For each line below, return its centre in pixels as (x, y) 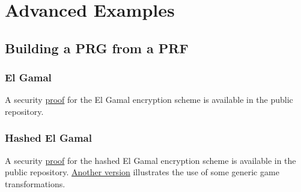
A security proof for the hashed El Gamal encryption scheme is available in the (150, 160)
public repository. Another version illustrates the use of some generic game (142, 172)
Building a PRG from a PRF (97, 48)
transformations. (35, 183)
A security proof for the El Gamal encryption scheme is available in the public (149, 100)
